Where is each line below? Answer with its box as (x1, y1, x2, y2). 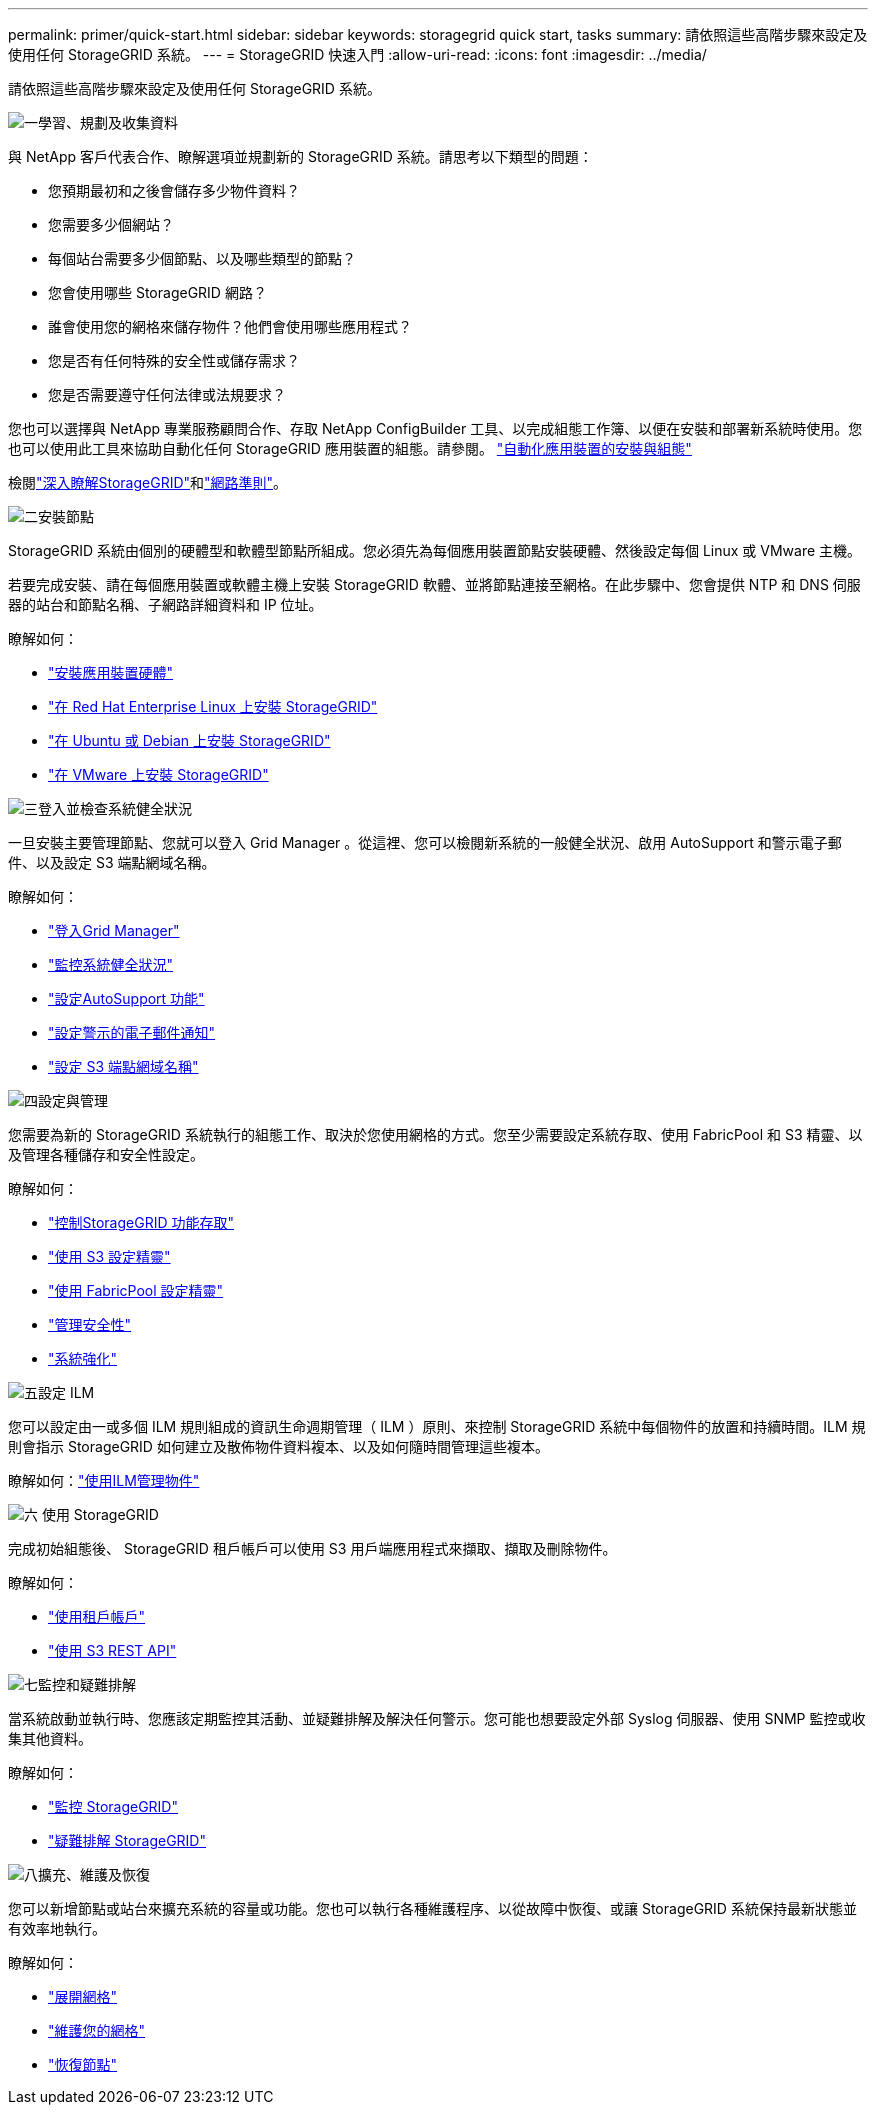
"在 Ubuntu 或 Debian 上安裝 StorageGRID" (48, 732, 331, 749)
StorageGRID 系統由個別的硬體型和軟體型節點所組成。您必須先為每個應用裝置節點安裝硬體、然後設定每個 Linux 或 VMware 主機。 (8, 542, 862, 559)
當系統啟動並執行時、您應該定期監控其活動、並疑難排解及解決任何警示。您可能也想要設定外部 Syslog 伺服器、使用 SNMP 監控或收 (8, 1710, 866, 1727)
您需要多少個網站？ (48, 216, 174, 233)
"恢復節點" (48, 2056, 118, 2073)
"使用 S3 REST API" (48, 1642, 177, 1659)
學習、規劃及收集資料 (38, 114, 178, 131)
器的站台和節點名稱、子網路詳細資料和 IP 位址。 (8, 596, 323, 613)
